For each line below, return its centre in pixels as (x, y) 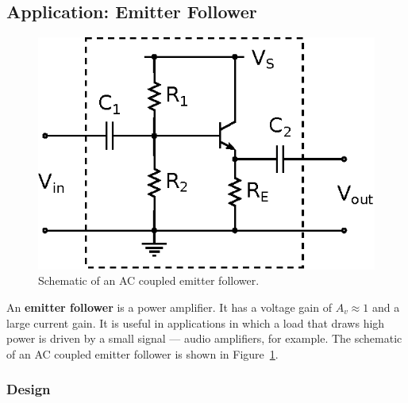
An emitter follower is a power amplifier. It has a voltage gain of (169, 307)
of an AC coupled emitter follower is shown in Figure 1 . (142, 353)
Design (29, 389)
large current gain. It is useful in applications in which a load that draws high (196, 322)
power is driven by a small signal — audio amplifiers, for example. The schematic (204, 338)
